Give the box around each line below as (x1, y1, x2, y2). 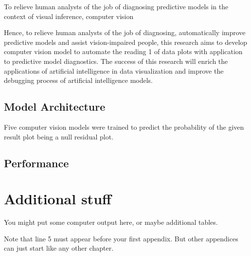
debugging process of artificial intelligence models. (4, 75, 153, 85)
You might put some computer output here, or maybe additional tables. (4, 217, 218, 227)
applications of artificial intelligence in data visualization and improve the (4, 65, 224, 76)
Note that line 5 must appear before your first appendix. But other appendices (4, 233, 238, 243)
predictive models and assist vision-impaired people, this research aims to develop (4, 37, 248, 47)
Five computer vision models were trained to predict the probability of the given (4, 121, 244, 132)
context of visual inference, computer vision (4, 11, 134, 21)
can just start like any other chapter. (4, 243, 114, 253)
